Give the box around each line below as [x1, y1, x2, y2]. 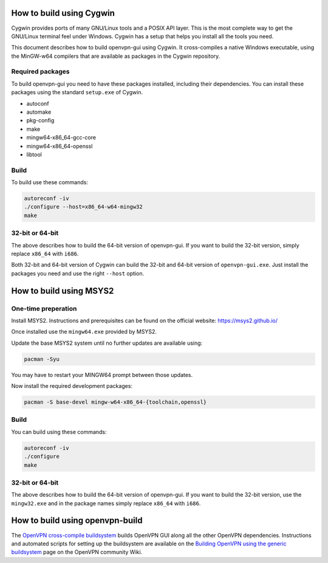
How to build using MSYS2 [11, 286, 114, 296]
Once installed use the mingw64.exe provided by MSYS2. [11, 328, 157, 336]
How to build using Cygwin [11, 8, 115, 18]
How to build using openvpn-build [11, 516, 143, 526]
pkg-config [26, 117, 55, 124]
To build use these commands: [11, 179, 88, 186]
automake [26, 108, 52, 116]
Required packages [11, 67, 70, 76]
